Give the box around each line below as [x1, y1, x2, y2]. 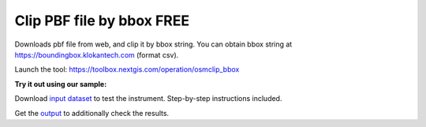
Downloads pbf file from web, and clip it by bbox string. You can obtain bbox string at [14, 39, 293, 49]
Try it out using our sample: [14, 79, 107, 88]
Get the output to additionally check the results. [14, 108, 170, 118]
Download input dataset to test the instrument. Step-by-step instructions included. [14, 94, 282, 103]
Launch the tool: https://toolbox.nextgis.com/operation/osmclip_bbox [14, 65, 240, 74]
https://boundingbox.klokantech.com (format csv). [14, 50, 179, 59]
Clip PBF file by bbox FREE [14, 12, 190, 29]
